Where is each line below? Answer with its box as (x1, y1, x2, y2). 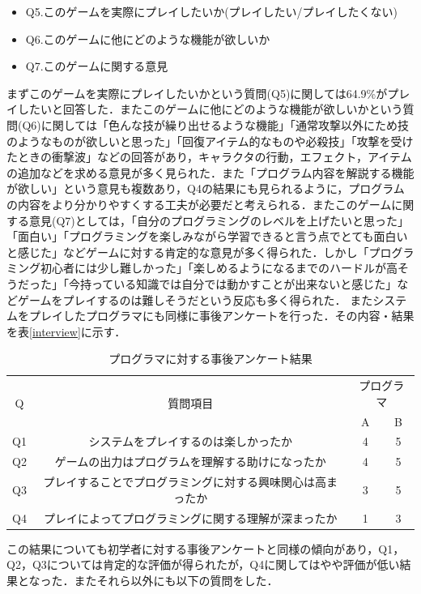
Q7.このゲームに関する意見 (25, 58, 168, 75)
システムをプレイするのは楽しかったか (88, 433, 293, 450)
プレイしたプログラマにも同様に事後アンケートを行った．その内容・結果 (28, 307, 415, 324)
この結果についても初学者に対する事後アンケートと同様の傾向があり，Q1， (6, 540, 405, 557)
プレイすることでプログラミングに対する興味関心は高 (43, 473, 327, 490)
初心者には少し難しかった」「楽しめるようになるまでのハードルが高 (40, 259, 398, 276)
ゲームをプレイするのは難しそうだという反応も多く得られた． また (17, 291, 373, 308)
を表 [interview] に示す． (6, 323, 126, 340)
